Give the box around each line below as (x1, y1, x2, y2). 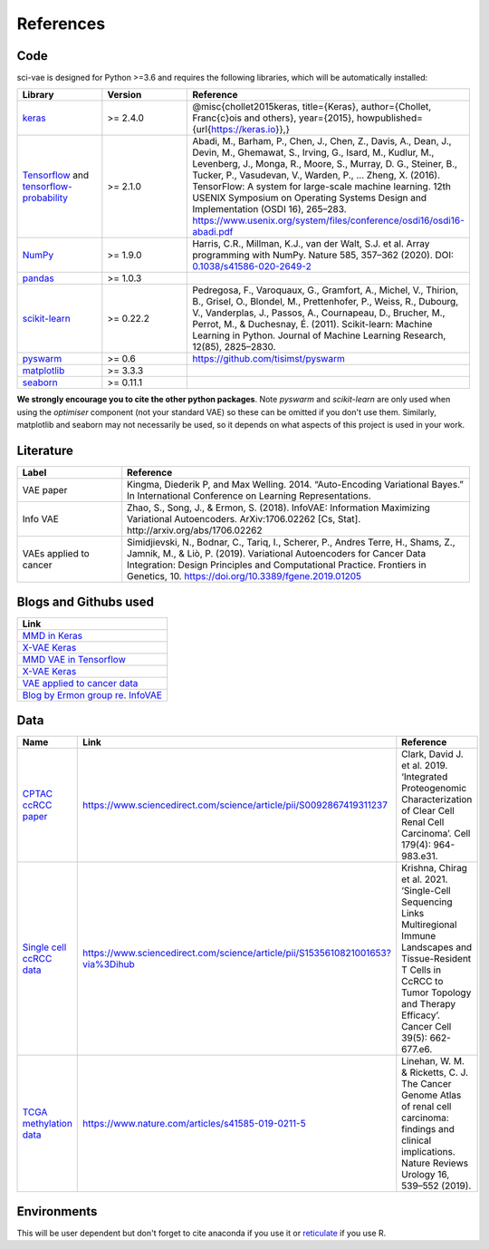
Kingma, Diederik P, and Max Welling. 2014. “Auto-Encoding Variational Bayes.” (127, 479, 464, 491)
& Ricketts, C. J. (401, 1066, 469, 1079)
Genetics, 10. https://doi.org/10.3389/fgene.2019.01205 (127, 570, 362, 583)
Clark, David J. (401, 748, 464, 760)
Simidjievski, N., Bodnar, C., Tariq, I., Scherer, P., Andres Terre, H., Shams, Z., (127, 536, 455, 548)
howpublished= (356, 111, 423, 124)
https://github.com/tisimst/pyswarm (191, 353, 346, 365)
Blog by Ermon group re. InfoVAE (22, 689, 163, 702)
